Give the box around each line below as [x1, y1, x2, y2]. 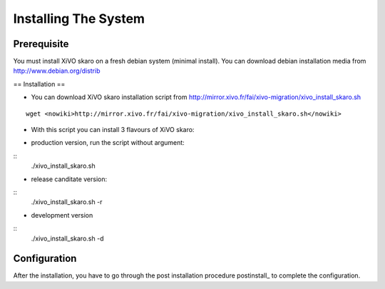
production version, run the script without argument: [31, 138, 185, 147]
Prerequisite [13, 38, 69, 50]
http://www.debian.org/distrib [13, 66, 101, 75]
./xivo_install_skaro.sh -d [31, 234, 104, 243]
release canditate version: [31, 175, 108, 183]
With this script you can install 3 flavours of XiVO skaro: [31, 126, 195, 134]
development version [31, 211, 93, 219]
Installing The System [13, 11, 145, 26]
